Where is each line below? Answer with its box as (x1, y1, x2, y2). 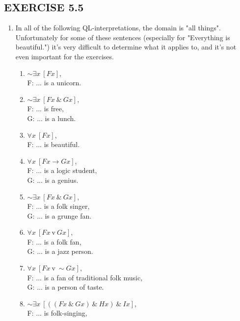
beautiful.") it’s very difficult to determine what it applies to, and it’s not (15, 42, 237, 52)
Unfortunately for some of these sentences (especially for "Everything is (15, 32, 230, 42)
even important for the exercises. (15, 51, 114, 61)
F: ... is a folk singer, (27, 201, 90, 211)
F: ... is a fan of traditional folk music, (27, 272, 143, 282)
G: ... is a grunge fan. (27, 210, 92, 221)
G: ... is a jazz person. (27, 246, 93, 256)
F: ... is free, (27, 103, 64, 114)
